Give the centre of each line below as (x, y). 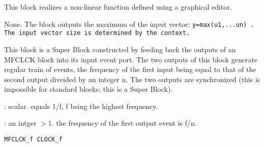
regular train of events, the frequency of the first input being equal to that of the (130, 69)
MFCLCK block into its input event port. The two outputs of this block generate (131, 59)
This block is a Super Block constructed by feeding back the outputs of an (120, 49)
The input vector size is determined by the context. (97, 33)
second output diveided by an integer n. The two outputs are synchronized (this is (132, 79)
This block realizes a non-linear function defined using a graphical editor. (118, 7)
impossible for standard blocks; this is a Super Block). (89, 89)
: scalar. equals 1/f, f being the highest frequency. (81, 106)
